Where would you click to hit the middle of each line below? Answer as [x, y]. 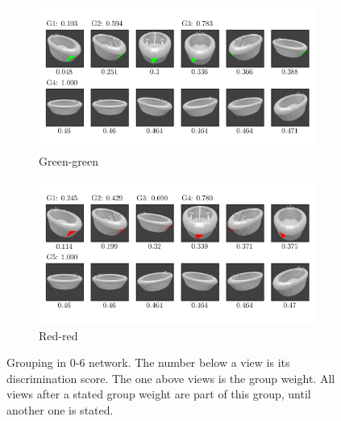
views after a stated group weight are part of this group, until [159, 394]
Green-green [69, 160]
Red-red [58, 335]
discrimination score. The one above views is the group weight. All [171, 378]
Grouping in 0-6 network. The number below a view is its [148, 362]
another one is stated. [60, 409]
